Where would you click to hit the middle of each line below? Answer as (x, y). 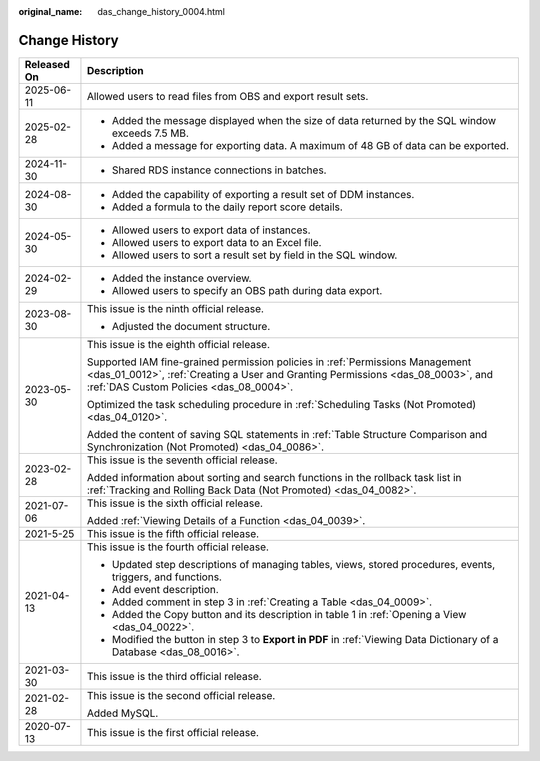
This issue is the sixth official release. (175, 503)
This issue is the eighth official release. (178, 344)
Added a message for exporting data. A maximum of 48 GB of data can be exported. (310, 145)
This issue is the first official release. (173, 732)
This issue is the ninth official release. (175, 308)
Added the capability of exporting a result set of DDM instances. (263, 194)
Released (47, 64)
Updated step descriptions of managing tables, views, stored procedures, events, (303, 564)
